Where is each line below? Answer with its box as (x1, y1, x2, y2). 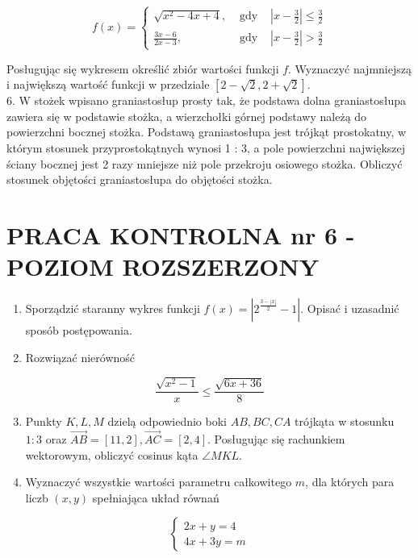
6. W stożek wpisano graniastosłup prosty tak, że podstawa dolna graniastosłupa (6, 92, 407, 109)
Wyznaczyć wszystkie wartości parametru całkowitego (25, 473, 292, 490)
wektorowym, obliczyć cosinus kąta (25, 446, 199, 463)
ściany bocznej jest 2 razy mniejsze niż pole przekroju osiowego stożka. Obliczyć (6, 155, 403, 172)
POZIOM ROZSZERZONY (6, 250, 320, 283)
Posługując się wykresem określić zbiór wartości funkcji (6, 60, 279, 77)
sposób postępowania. (25, 322, 132, 339)
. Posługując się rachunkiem (207, 430, 345, 447)
